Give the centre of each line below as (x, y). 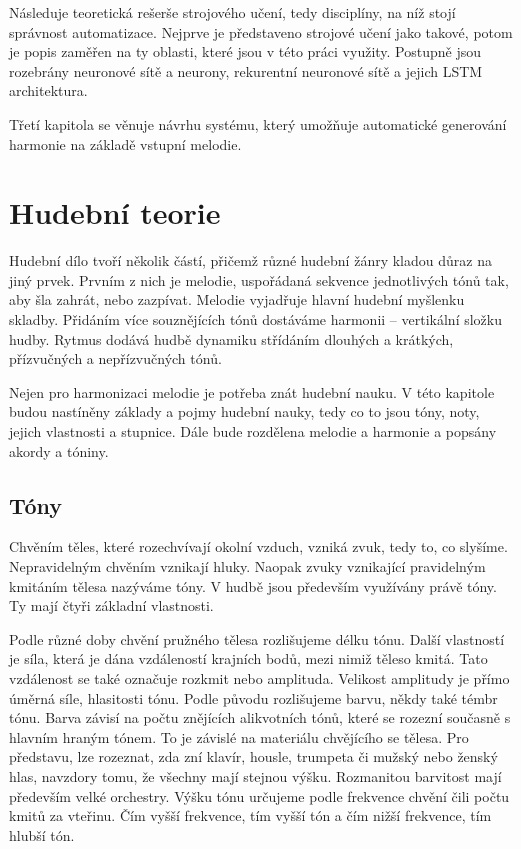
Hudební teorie (115, 212)
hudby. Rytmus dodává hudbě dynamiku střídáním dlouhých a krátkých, (231, 338)
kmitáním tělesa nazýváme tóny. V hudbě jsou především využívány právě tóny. (253, 585)
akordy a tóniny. (59, 450)
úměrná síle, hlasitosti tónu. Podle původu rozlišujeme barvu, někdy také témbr (253, 697)
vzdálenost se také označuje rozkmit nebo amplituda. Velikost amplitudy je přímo (259, 677)
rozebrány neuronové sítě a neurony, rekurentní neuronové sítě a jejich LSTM (246, 70)
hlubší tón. (42, 834)
